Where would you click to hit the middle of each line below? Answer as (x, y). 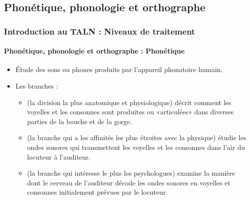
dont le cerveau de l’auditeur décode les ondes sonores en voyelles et (129, 182)
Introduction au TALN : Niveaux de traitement (100, 31)
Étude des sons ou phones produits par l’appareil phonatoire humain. (119, 69)
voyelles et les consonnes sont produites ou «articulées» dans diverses (130, 112)
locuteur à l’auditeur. (59, 156)
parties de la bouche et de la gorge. (80, 121)
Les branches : (37, 86)
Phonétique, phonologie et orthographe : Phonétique (94, 51)
